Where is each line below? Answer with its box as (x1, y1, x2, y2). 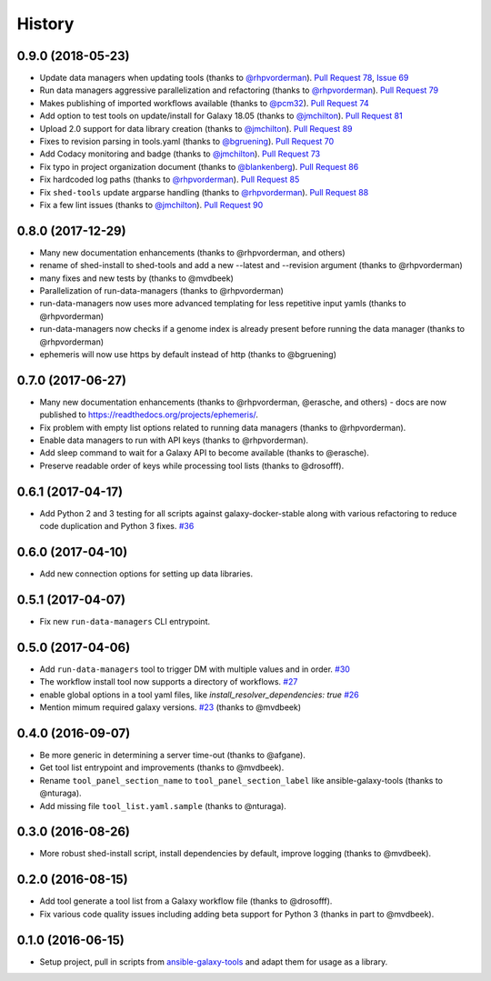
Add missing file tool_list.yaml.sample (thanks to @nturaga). (39, 800, 286, 811)
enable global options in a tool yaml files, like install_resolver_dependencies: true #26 (39, 689, 359, 700)
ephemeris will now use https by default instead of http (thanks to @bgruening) (39, 349, 336, 359)
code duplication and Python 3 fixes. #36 (39, 521, 195, 532)
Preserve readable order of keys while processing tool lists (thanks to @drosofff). (39, 460, 345, 471)
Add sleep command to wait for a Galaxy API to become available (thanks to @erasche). (39, 447, 370, 458)
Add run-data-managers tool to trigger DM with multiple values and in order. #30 (39, 664, 350, 675)
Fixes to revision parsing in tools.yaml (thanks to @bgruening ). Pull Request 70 (39, 136, 335, 147)
